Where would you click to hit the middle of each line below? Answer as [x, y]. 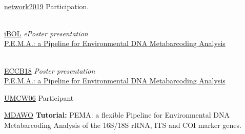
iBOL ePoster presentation [46, 33]
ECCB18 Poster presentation [50, 70]
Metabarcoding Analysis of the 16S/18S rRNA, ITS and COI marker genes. [123, 125]
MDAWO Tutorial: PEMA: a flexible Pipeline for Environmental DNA [117, 115]
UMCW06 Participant [39, 97]
